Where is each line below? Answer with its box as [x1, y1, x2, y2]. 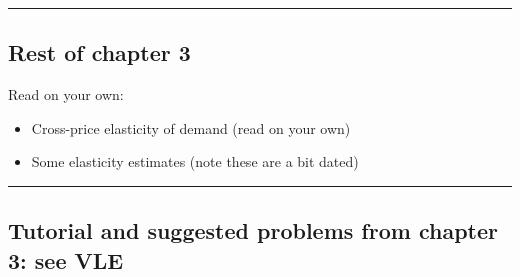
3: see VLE [8, 244, 124, 275]
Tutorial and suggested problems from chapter [8, 215, 498, 246]
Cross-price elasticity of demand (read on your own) [31, 117, 351, 138]
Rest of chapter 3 [8, 37, 191, 68]
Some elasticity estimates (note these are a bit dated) [31, 151, 359, 172]
